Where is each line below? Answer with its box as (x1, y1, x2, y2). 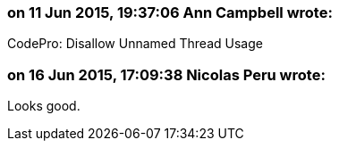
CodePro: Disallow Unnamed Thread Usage (7, 36, 263, 52)
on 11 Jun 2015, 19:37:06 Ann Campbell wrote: (7, 4, 333, 21)
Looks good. (7, 98, 81, 114)
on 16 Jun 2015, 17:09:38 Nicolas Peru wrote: (7, 65, 326, 84)
